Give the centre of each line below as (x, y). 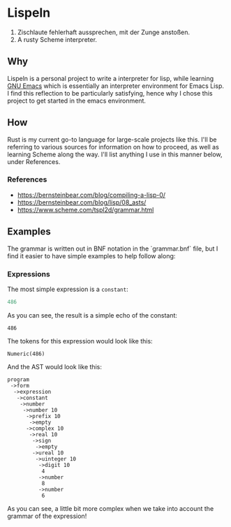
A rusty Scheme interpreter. (57, 39)
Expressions (29, 274)
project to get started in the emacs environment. (77, 101)
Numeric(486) (26, 354)
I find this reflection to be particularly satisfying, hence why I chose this (110, 93)
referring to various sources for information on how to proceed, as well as (113, 147)
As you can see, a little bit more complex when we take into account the (111, 508)
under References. (34, 161)
